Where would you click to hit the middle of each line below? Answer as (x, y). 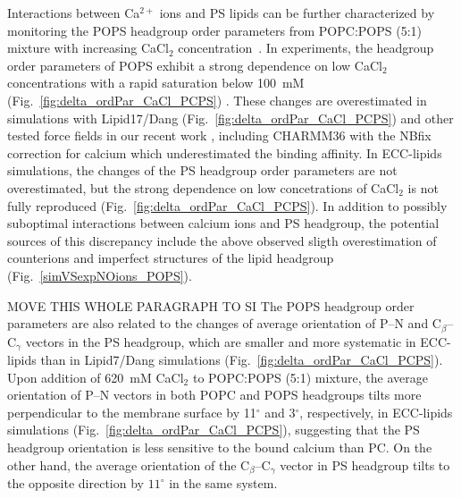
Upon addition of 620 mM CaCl (96, 377)
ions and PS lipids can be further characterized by (297, 13)
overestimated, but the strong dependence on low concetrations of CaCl (203, 187)
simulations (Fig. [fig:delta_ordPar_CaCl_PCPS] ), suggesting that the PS (214, 430)
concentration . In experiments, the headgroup (306, 48)
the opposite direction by (75, 483)
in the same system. (223, 483)
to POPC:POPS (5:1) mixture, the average (310, 377)
